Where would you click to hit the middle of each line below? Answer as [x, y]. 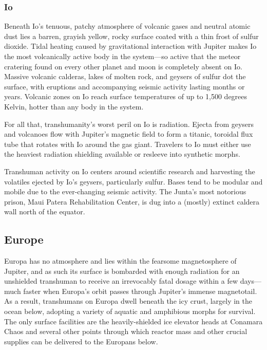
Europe [24, 239]
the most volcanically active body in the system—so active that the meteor [122, 56]
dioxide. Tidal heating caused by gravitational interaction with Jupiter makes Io [130, 46]
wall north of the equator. [45, 211]
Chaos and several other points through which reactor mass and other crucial [126, 331]
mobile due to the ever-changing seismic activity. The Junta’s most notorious [125, 191]
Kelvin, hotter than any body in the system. [74, 106]
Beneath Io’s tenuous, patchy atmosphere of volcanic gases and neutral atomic [127, 26]
